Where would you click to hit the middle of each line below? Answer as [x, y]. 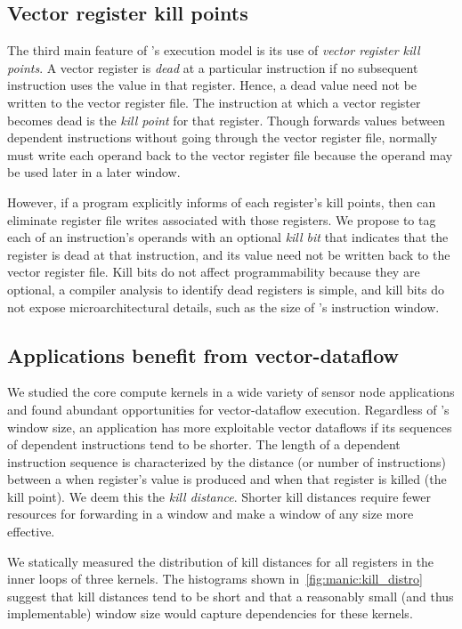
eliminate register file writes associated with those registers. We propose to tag [222, 219]
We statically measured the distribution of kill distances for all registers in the [221, 561]
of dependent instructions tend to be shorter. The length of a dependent [204, 444]
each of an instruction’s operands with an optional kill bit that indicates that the [228, 237]
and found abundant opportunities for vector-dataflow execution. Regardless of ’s [228, 409]
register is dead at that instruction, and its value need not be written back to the [229, 254]
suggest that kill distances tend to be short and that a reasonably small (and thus [231, 596]
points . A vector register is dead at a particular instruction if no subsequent [213, 67]
